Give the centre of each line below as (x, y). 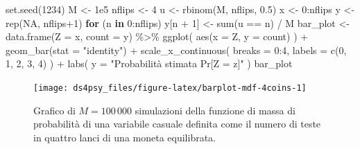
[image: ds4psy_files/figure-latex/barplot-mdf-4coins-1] (170, 88)
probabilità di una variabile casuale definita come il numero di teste (177, 124)
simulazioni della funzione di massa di (215, 110)
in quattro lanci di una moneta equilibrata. (125, 137)
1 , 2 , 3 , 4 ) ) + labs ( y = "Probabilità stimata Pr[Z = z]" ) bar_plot (149, 63)
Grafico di (54, 110)
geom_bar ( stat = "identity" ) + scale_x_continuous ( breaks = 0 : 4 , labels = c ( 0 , (176, 50)
